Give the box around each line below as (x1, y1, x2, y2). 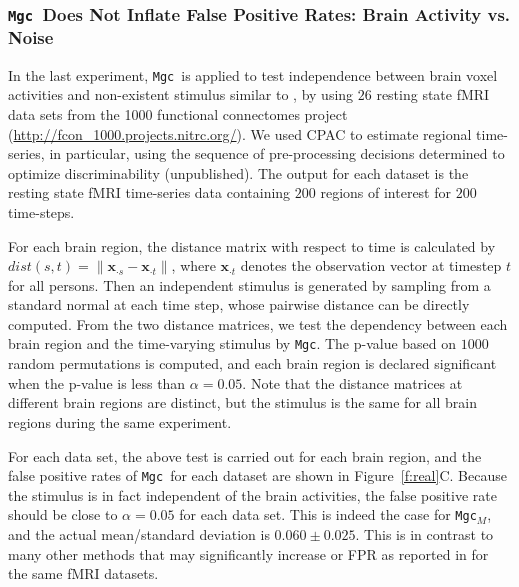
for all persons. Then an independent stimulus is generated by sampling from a (8, 274, 491, 295)
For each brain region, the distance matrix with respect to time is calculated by (8, 235, 496, 256)
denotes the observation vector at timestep (240, 255, 502, 276)
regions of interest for (320, 182, 451, 203)
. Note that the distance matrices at (242, 372, 463, 393)
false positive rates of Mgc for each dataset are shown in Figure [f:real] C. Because (8, 465, 507, 486)
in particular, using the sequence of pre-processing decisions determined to (49, 143, 505, 164)
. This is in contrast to (355, 524, 494, 545)
